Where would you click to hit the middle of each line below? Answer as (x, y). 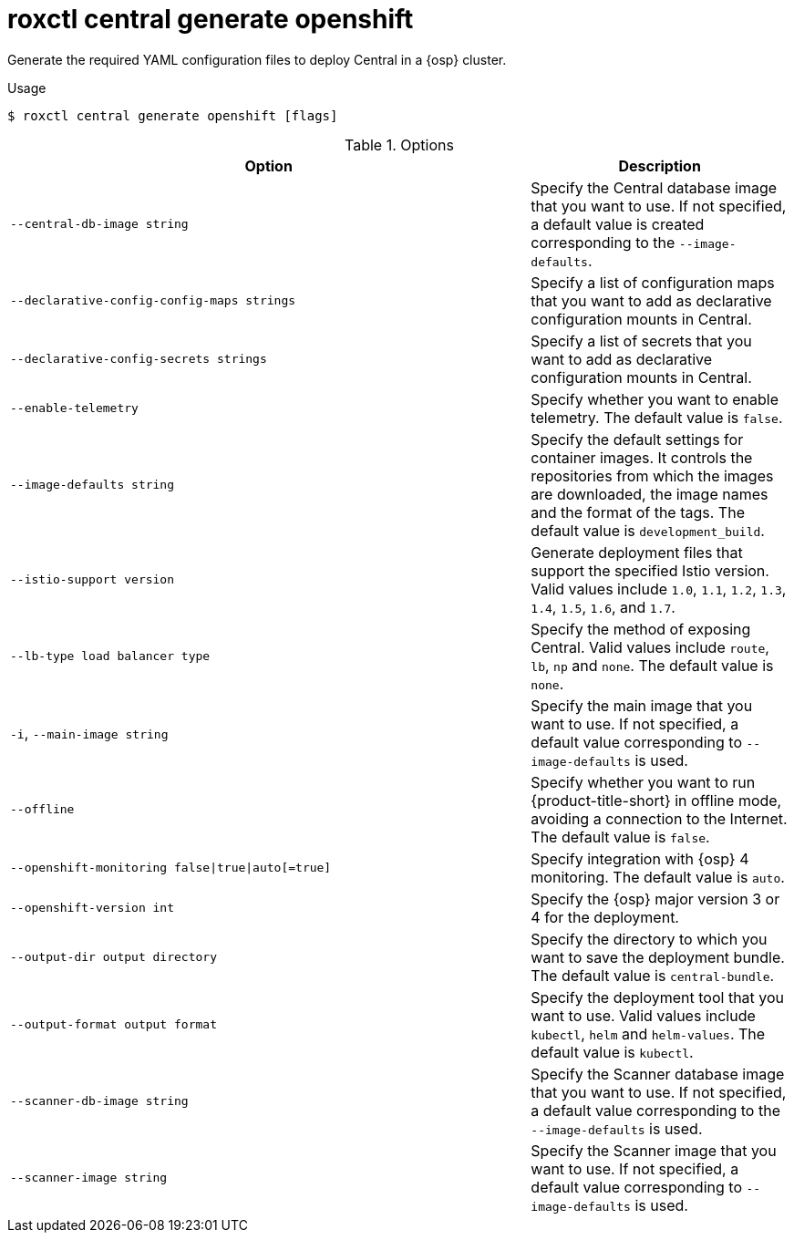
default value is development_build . (648, 530)
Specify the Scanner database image (658, 1074)
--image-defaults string (93, 485)
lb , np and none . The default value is (652, 665)
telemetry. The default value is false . (657, 417)
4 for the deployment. (605, 917)
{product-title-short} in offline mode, (656, 800)
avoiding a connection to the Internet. (659, 818)
